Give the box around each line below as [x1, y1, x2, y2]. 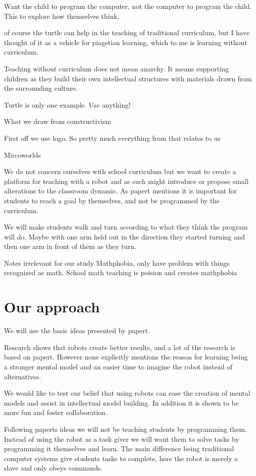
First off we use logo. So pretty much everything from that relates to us [4, 132, 221, 143]
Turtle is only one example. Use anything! [4, 99, 131, 110]
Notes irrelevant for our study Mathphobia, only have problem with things [4, 257, 230, 268]
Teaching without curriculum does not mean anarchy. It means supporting [4, 63, 229, 73]
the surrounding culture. [4, 83, 78, 93]
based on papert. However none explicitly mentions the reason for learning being [4, 352, 248, 362]
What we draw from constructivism [4, 116, 111, 126]
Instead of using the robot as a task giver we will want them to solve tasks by [4, 433, 239, 444]
